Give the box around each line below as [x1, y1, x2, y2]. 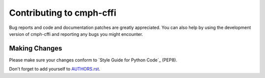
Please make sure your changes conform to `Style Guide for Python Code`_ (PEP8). [9, 57, 178, 63]
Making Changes [9, 44, 62, 52]
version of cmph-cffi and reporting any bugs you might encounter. [9, 31, 143, 37]
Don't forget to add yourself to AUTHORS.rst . [9, 66, 101, 72]
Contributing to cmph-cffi [9, 7, 116, 18]
